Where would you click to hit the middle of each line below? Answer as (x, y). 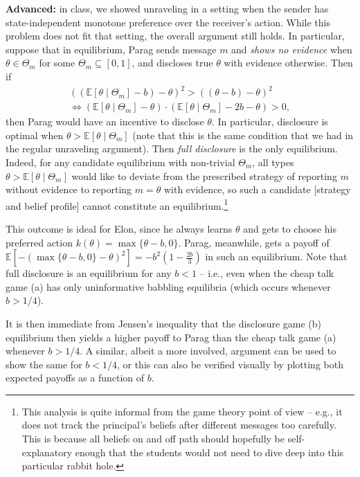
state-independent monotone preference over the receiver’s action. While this (168, 22)
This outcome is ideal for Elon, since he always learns (119, 228)
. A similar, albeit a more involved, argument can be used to (208, 351)
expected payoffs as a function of (75, 378)
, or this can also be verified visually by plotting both (230, 364)
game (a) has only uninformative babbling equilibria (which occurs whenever (168, 286)
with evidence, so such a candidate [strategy (257, 189)
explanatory (47, 452)
